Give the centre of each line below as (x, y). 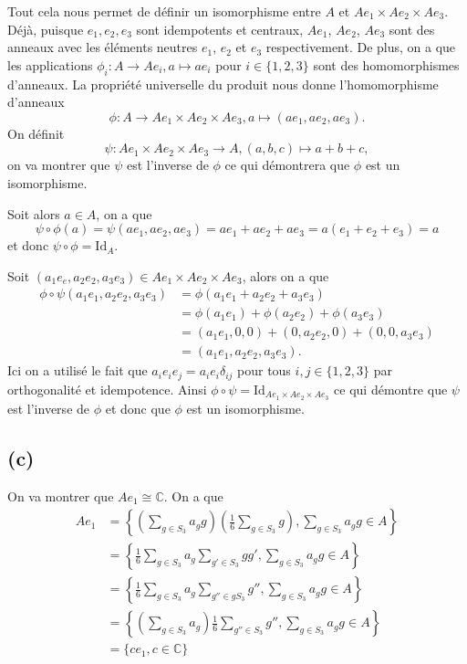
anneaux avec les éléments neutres (103, 47)
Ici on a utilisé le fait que (78, 370)
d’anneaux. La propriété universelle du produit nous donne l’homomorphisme (223, 84)
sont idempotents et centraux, (220, 29)
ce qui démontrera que (287, 165)
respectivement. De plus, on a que (361, 47)
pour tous (264, 370)
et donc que (138, 408)
